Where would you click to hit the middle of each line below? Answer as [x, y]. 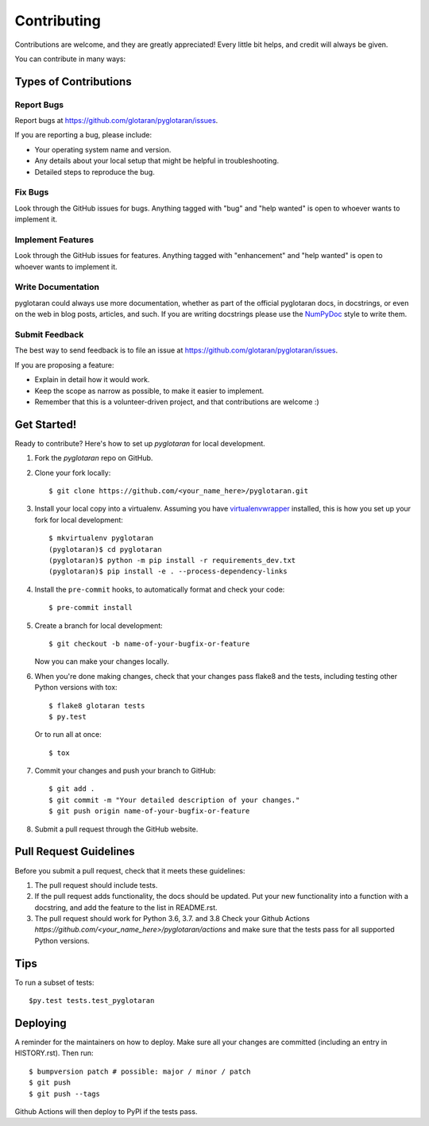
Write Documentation [57, 287]
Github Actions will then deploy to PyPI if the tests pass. [106, 1112]
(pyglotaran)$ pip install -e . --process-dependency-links [168, 571]
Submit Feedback [49, 335]
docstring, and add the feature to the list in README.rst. [126, 907]
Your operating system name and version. [103, 149]
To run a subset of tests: [54, 982]
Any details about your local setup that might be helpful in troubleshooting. [157, 161]
